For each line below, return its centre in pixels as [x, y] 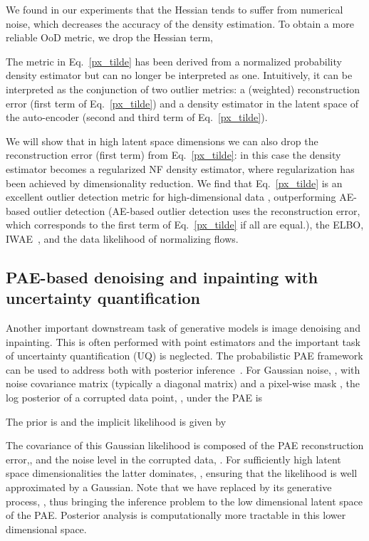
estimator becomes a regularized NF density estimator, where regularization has [180, 168]
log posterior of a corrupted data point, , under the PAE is [134, 398]
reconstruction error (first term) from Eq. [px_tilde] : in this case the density [173, 155]
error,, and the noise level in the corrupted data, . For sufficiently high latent [173, 459]
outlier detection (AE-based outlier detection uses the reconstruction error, [197, 210]
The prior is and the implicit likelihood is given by [116, 421]
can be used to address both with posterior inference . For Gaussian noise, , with [183, 369]
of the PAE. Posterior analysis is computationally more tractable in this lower [176, 515]
